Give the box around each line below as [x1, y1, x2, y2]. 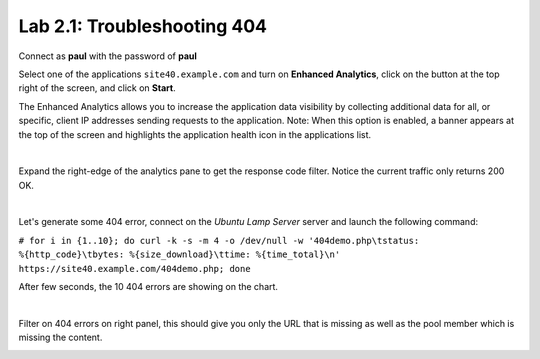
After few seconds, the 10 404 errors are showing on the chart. [18, 281, 279, 293]
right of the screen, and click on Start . [18, 82, 176, 94]
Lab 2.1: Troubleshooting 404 [18, 15, 268, 37]
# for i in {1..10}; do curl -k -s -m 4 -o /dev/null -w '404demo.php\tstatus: [18, 235, 420, 246]
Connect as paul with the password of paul [18, 50, 197, 62]
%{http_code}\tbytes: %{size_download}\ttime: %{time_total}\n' [18, 249, 341, 260]
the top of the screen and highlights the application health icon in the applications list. [18, 128, 372, 140]
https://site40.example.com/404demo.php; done [18, 263, 251, 274]
